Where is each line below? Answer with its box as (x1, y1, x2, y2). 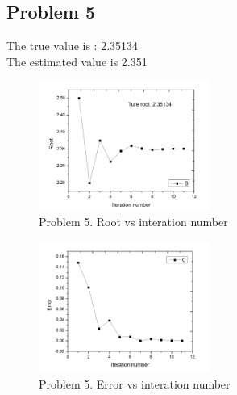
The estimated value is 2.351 (6, 53, 148, 69)
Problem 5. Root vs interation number (39, 213, 228, 230)
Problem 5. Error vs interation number (39, 375, 231, 392)
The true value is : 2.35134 (6, 37, 139, 54)
